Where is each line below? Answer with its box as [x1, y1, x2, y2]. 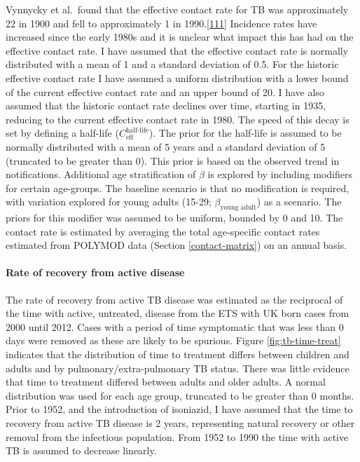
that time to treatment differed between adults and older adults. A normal [6, 374, 326, 389]
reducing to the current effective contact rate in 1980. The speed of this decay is [6, 111, 349, 126]
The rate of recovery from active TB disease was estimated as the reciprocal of [6, 292, 343, 306]
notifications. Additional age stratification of [6, 167, 196, 182]
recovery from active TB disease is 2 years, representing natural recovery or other [6, 416, 355, 430]
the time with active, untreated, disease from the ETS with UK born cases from [6, 306, 349, 320]
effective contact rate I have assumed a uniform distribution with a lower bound [6, 70, 349, 85]
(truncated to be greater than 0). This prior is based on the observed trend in [6, 153, 340, 168]
